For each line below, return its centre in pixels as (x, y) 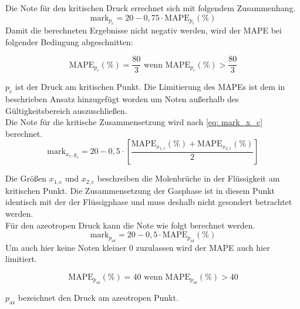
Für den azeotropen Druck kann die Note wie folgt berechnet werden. (130, 225)
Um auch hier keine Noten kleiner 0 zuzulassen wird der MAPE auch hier (138, 247)
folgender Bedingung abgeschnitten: (69, 41)
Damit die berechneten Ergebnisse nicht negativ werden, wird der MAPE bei (144, 30)
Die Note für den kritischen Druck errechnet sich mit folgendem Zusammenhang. (151, 8)
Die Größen (26, 178)
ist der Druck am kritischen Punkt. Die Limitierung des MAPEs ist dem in (150, 87)
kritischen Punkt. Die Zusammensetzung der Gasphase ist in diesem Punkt (140, 190)
